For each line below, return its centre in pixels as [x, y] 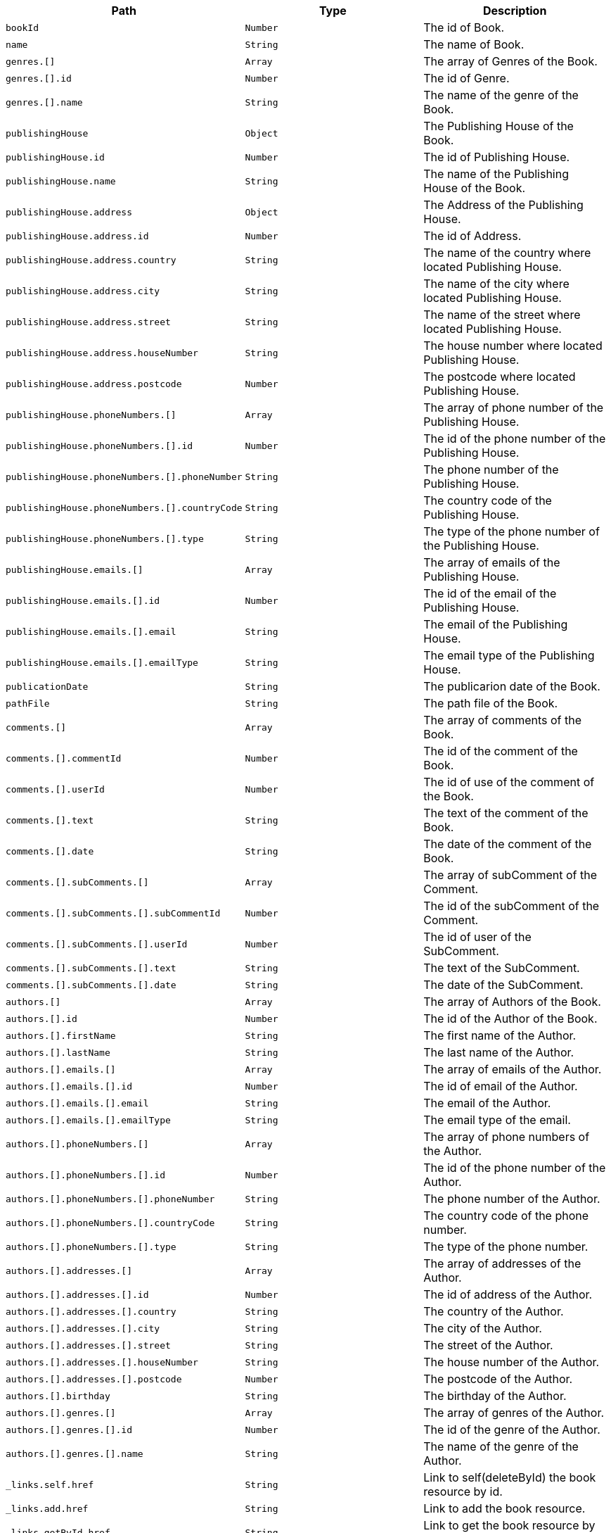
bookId [22, 27]
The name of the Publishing [496, 174]
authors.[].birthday [58, 1396]
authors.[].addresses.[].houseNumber [102, 1362]
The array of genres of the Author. [514, 1413]
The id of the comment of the [501, 751]
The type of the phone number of [512, 531]
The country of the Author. [494, 1311]
